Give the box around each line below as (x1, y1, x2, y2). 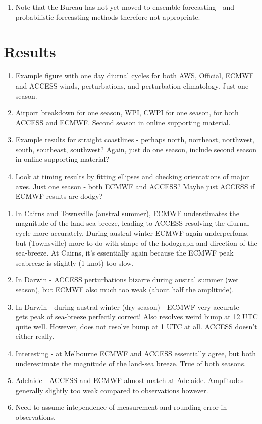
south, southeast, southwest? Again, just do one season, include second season (15, 144, 256, 154)
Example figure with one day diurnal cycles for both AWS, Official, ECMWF (15, 70, 254, 81)
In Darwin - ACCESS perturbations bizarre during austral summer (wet (15, 274, 239, 285)
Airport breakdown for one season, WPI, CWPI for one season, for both (15, 107, 239, 118)
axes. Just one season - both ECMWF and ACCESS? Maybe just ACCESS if (15, 181, 255, 191)
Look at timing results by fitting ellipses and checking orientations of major (15, 171, 249, 182)
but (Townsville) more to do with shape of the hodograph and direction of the (15, 237, 257, 248)
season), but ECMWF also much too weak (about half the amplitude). (15, 284, 234, 294)
